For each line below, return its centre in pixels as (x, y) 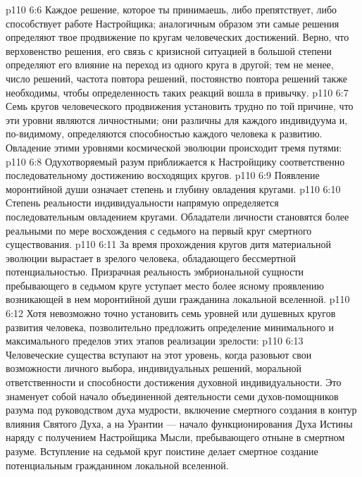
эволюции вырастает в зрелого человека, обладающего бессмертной (151, 258)
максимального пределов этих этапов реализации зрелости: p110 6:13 (155, 341)
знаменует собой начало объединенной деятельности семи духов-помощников (172, 396)
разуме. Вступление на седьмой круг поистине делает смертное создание (162, 451)
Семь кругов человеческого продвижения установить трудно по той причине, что (180, 106)
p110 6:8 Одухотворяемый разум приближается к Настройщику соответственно (175, 161)
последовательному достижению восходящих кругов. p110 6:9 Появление (163, 175)
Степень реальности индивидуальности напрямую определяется (142, 203)
